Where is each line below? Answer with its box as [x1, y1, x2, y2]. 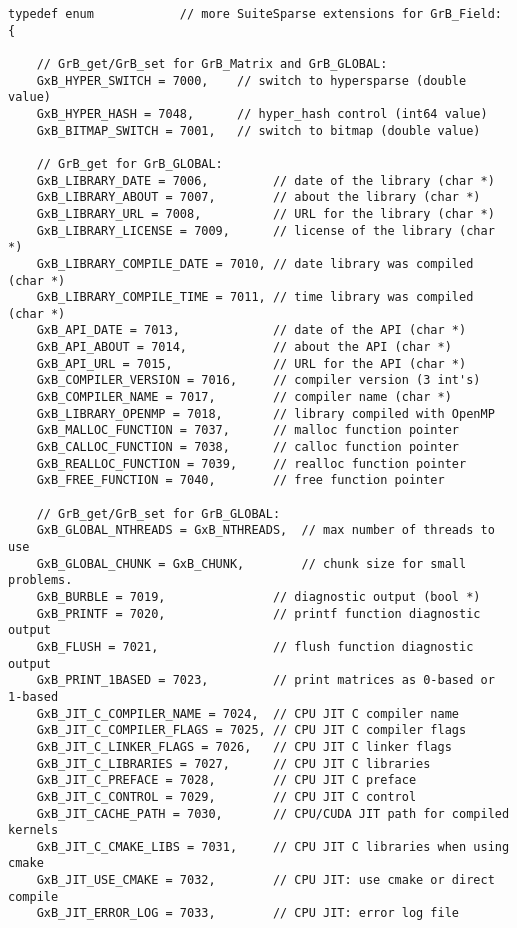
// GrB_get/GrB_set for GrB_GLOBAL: [36, 506, 281, 521]
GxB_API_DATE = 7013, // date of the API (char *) [36, 323, 467, 338]
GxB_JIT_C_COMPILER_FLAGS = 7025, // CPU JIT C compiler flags [36, 723, 467, 738]
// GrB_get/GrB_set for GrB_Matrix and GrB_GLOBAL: [36, 56, 388, 71]
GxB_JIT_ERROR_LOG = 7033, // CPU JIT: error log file [36, 906, 460, 921]
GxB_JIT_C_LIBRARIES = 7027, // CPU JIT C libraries [36, 756, 431, 771]
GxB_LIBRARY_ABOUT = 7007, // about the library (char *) [36, 190, 481, 205]
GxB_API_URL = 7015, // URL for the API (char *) [36, 356, 467, 371]
